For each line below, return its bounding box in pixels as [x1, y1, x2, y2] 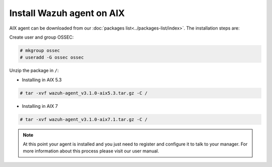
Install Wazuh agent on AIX [9, 8, 125, 19]
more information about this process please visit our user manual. [23, 148, 159, 154]
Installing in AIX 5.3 [22, 77, 62, 83]
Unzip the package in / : [9, 68, 59, 74]
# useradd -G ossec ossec [20, 55, 84, 60]
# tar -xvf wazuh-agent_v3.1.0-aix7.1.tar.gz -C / [20, 116, 148, 122]
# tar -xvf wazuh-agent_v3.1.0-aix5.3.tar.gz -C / [20, 90, 148, 96]
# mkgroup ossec [20, 48, 60, 53]
